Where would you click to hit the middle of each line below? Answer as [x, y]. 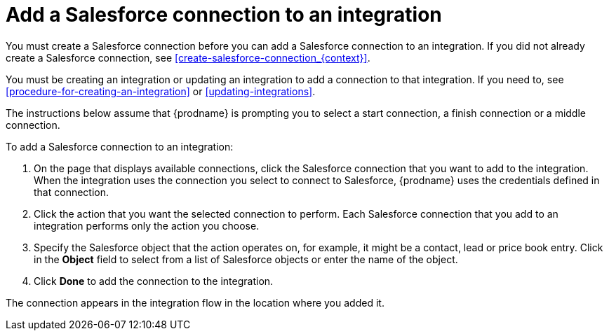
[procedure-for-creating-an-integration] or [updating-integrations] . [161, 91]
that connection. [72, 192]
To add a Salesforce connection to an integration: [120, 146]
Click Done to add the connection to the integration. [154, 281]
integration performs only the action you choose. [147, 225]
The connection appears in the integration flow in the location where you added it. [195, 302]
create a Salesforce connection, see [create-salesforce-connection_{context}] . [188, 57]
